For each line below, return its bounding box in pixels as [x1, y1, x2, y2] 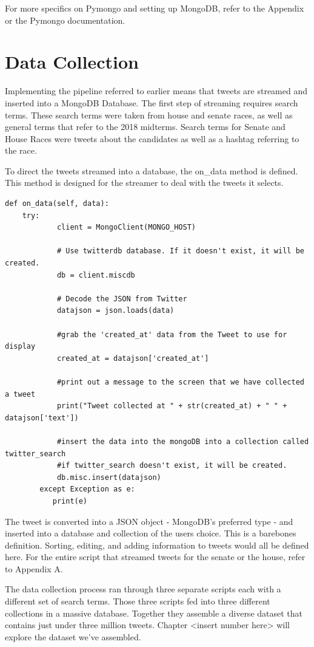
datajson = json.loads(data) [56, 306, 175, 315]
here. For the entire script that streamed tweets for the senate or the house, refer [5, 550, 306, 563]
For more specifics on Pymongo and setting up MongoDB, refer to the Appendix [5, 2, 304, 14]
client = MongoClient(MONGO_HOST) [56, 223, 196, 232]
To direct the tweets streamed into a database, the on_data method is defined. [5, 164, 298, 177]
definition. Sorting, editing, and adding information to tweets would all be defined [5, 538, 309, 551]
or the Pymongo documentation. [5, 13, 125, 26]
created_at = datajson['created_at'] [56, 354, 209, 363]
